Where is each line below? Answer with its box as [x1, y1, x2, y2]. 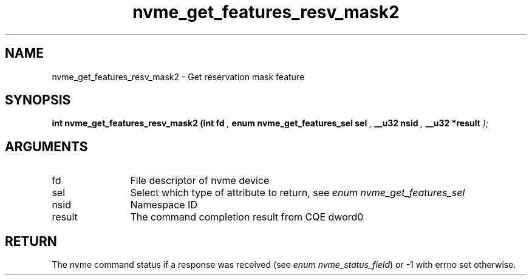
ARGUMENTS [5, 138, 88, 154]
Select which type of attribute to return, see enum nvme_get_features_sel [130, 186, 465, 199]
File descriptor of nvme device [130, 174, 270, 187]
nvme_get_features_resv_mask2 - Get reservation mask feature [52, 71, 305, 82]
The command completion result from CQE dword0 [130, 211, 364, 224]
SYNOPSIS [5, 92, 71, 108]
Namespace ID [130, 199, 197, 211]
